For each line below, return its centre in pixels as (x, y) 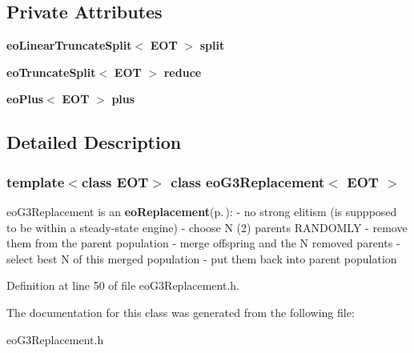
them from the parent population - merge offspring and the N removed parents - (203, 243)
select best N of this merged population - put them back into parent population (202, 258)
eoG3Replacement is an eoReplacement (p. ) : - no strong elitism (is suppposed (202, 211)
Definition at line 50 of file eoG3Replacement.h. (123, 285)
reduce (183, 72)
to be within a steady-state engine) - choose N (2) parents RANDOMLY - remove (207, 227)
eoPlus (25, 99)
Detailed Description (94, 142)
